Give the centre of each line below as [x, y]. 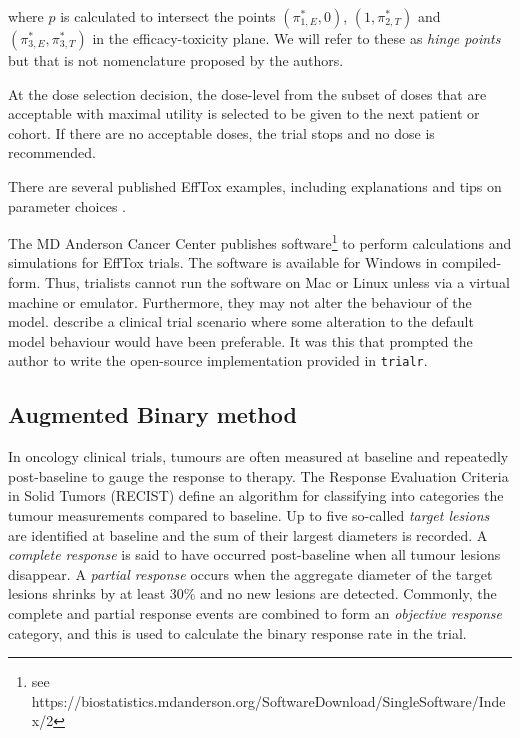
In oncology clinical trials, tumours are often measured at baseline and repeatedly [258, 456]
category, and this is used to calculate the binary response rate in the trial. [237, 632]
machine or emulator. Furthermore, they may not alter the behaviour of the [240, 301]
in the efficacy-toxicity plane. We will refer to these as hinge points [296, 38]
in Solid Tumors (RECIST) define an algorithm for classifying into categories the [256, 495]
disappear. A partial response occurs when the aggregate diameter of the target [250, 573]
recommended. [52, 152]
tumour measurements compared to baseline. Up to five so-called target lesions [249, 515]
